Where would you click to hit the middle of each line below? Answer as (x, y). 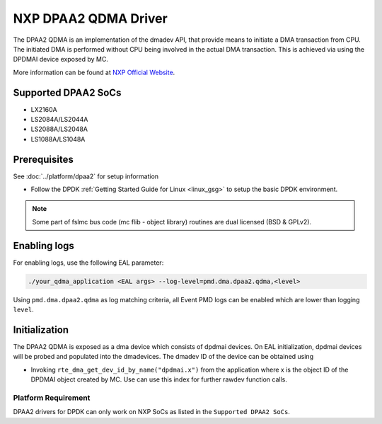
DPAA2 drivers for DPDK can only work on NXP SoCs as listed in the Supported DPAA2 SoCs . (151, 412)
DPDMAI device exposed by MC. (61, 59)
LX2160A (44, 109)
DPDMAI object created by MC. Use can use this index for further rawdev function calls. (159, 379)
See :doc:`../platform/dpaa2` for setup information (86, 176)
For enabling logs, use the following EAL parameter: (88, 263)
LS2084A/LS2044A (59, 120)
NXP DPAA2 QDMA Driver (90, 18)
